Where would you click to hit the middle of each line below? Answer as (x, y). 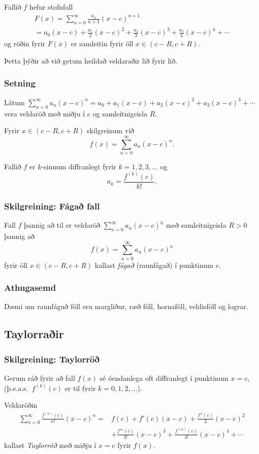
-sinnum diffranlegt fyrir (79, 166)
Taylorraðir (34, 334)
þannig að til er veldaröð (62, 225)
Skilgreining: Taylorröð (52, 359)
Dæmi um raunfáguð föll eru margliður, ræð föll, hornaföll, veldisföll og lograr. (126, 306)
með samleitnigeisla (196, 225)
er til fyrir (80, 388)
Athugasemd (30, 287)
